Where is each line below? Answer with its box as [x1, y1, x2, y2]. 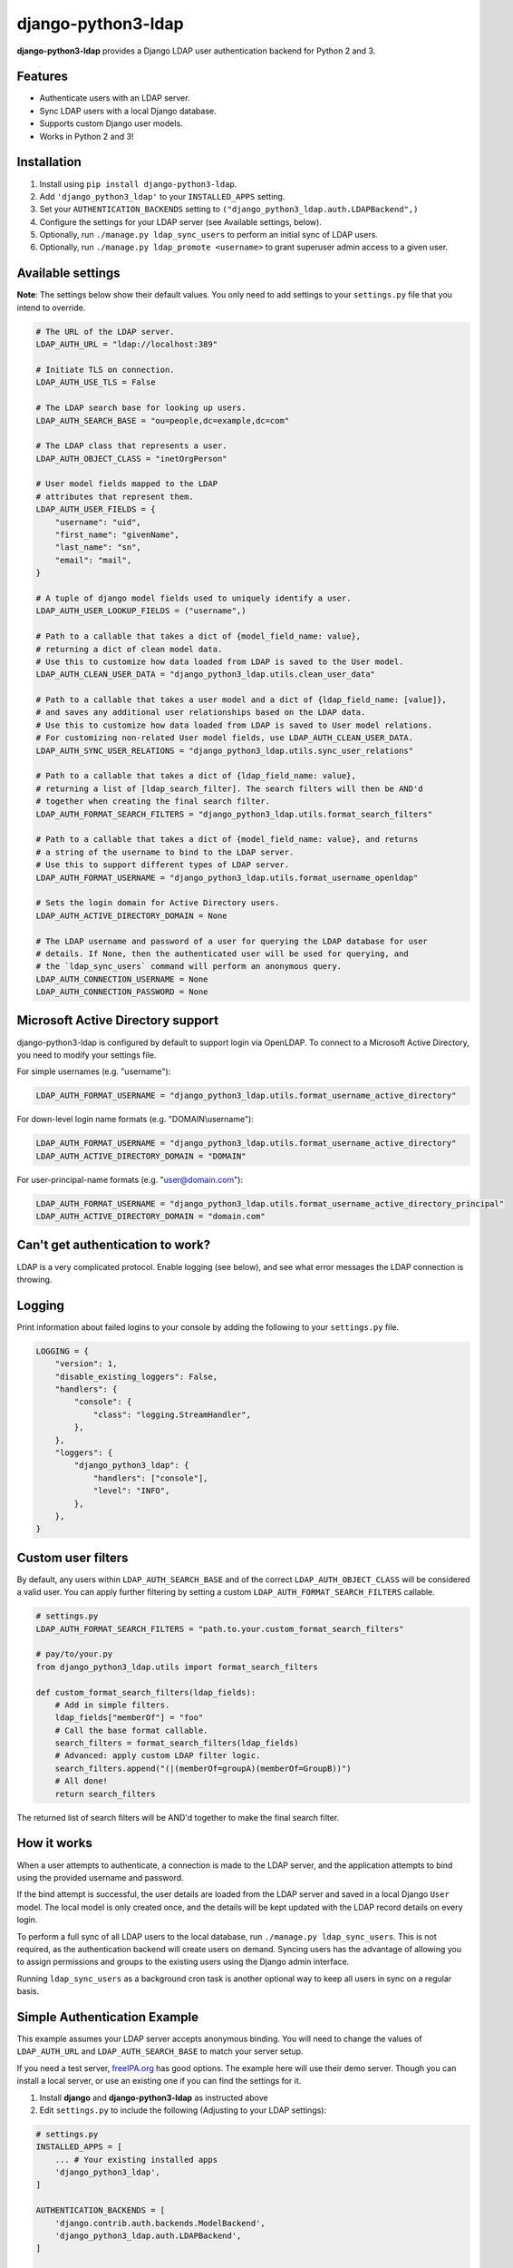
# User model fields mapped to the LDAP [35, 479, 218, 489]
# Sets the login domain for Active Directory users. [35, 898, 280, 908]
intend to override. [16, 302, 86, 313]
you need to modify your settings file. [16, 1049, 157, 1061]
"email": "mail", [54, 554, 132, 565]
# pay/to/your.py [35, 1649, 113, 1659]
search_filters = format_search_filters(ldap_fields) [54, 1738, 299, 1748]
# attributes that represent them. [35, 491, 194, 502]
